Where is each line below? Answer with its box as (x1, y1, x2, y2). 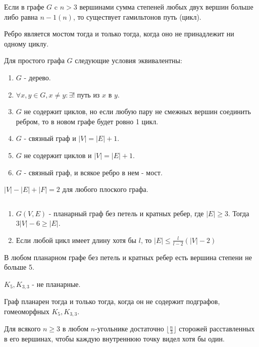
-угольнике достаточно (95, 323, 164, 334)
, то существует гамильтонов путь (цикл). (73, 11, 201, 22)
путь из (77, 91, 100, 99)
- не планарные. (32, 278, 81, 289)
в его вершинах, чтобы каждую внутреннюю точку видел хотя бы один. (4, 333, 225, 344)
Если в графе (4, 2, 44, 12)
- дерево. (24, 72, 51, 82)
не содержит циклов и (24, 150, 92, 160)
